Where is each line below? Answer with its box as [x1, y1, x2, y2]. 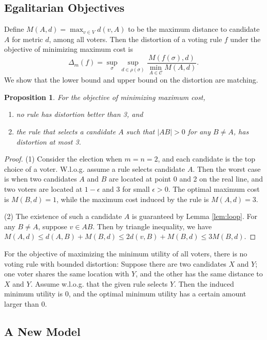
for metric [12, 33, 43, 44]
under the [230, 33, 261, 44]
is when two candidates [4, 173, 77, 184]
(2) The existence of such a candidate [4, 211, 122, 222]
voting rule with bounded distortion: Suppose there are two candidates [4, 258, 226, 269]
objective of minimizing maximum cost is [4, 44, 133, 54]
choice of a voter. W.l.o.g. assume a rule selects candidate [4, 163, 185, 174]
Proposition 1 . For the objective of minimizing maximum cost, [4, 91, 205, 102]
